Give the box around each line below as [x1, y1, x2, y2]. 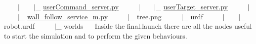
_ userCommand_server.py [35, 1, 119, 11]
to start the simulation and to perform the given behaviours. [4, 30, 187, 41]
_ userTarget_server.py [156, 1, 228, 11]
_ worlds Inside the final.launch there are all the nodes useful [56, 21, 252, 31]
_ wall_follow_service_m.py [19, 11, 108, 21]
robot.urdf [4, 21, 35, 31]
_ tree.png [129, 11, 162, 21]
